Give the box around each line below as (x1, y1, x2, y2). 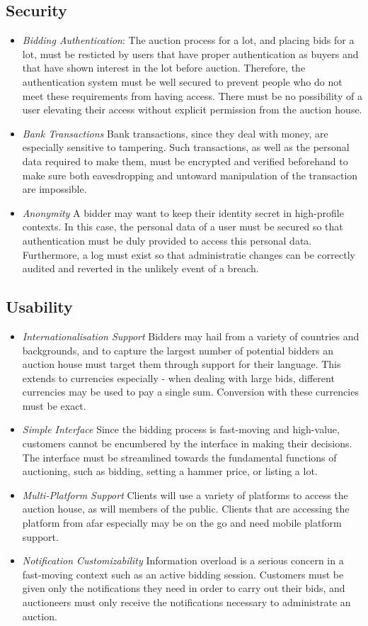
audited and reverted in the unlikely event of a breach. (22, 261, 259, 276)
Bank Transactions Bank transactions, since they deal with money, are (22, 125, 328, 140)
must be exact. (22, 398, 86, 413)
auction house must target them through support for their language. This (22, 357, 341, 371)
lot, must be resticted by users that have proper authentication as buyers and (22, 46, 359, 61)
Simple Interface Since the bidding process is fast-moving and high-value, (22, 422, 340, 437)
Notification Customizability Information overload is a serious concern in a (22, 553, 344, 568)
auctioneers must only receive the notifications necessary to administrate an (22, 595, 351, 609)
